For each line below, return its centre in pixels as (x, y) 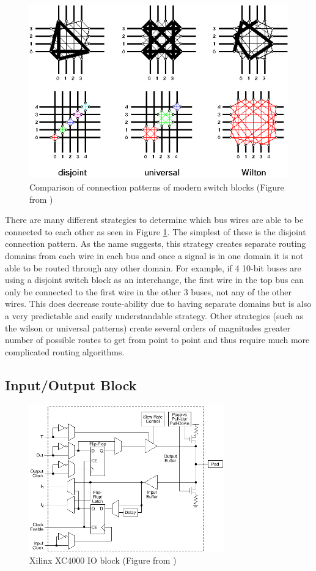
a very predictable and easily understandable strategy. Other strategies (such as (154, 315)
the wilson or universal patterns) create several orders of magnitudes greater (148, 327)
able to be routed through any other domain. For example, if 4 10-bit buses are (153, 267)
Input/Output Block (71, 384)
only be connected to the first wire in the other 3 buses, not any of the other (148, 291)
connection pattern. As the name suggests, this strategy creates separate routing (156, 244)
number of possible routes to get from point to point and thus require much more (157, 340)
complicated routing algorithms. (65, 351)
